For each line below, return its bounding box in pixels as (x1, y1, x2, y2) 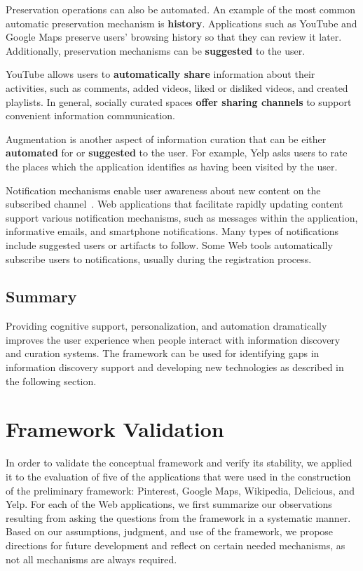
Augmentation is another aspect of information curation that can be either (6, 131, 327, 146)
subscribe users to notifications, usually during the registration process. (6, 251, 312, 266)
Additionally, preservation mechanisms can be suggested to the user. (6, 43, 306, 58)
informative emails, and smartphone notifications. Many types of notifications (6, 224, 338, 239)
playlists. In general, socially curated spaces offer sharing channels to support (6, 94, 352, 109)
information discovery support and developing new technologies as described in (6, 360, 344, 375)
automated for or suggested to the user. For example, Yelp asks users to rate (6, 145, 348, 160)
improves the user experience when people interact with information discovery (6, 332, 341, 347)
